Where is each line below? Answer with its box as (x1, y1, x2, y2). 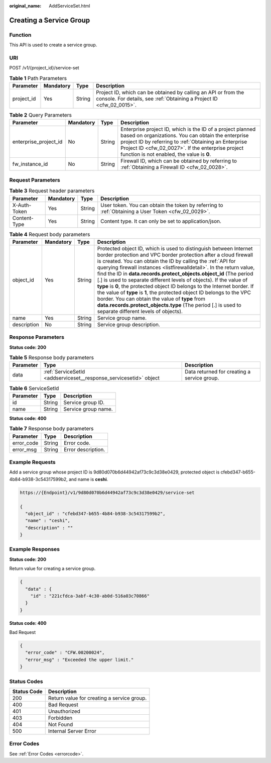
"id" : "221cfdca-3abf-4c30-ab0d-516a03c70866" (30, 593, 150, 599)
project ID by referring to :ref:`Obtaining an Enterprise (120, 138, 247, 145)
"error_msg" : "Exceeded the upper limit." (25, 656, 134, 662)
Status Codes (9, 678, 43, 685)
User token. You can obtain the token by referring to (100, 202, 223, 209)
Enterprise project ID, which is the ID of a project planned (120, 126, 256, 133)
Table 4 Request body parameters (9, 231, 90, 238)
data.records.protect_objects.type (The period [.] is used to (97, 302, 242, 309)
